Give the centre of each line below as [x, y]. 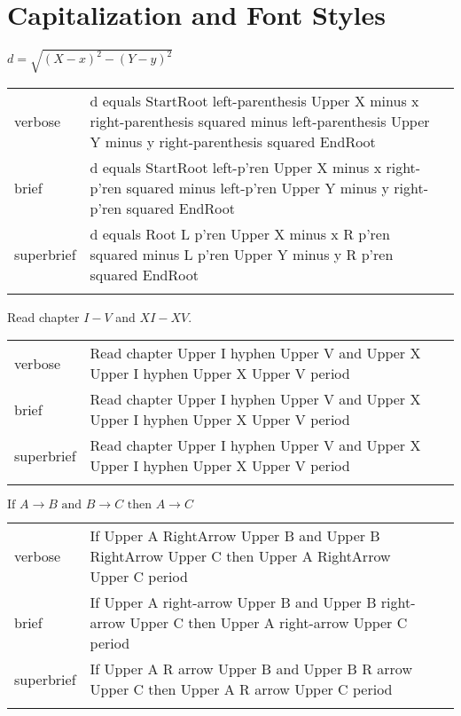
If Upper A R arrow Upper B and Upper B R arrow [251, 669]
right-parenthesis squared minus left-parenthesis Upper [260, 121]
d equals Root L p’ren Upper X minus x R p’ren [240, 233]
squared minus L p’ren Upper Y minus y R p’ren [242, 254]
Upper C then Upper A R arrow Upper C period [241, 689]
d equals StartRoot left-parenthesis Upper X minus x [254, 100]
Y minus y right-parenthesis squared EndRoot [233, 141]
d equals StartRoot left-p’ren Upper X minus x [236, 167]
